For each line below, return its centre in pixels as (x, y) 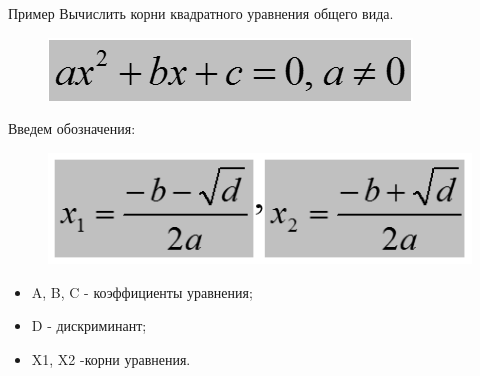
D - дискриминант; (89, 325)
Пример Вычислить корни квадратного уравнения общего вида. (201, 13)
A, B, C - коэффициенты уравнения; (142, 291)
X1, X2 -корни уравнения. (111, 358)
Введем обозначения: (72, 128)
